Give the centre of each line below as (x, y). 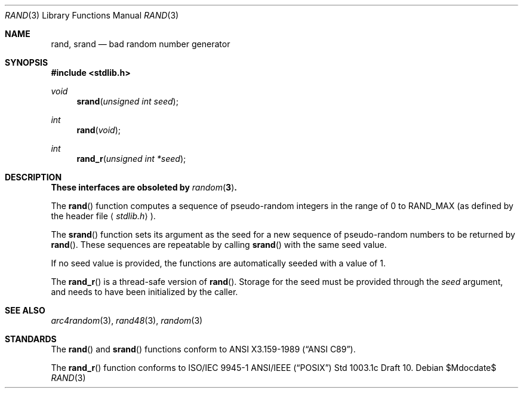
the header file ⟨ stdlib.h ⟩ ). (103, 216)
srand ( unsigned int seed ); (127, 101)
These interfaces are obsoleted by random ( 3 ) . (144, 187)
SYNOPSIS (27, 62)
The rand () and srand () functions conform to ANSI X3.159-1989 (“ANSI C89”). (203, 349)
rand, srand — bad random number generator (141, 44)
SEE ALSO (25, 310)
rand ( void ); (99, 130)
